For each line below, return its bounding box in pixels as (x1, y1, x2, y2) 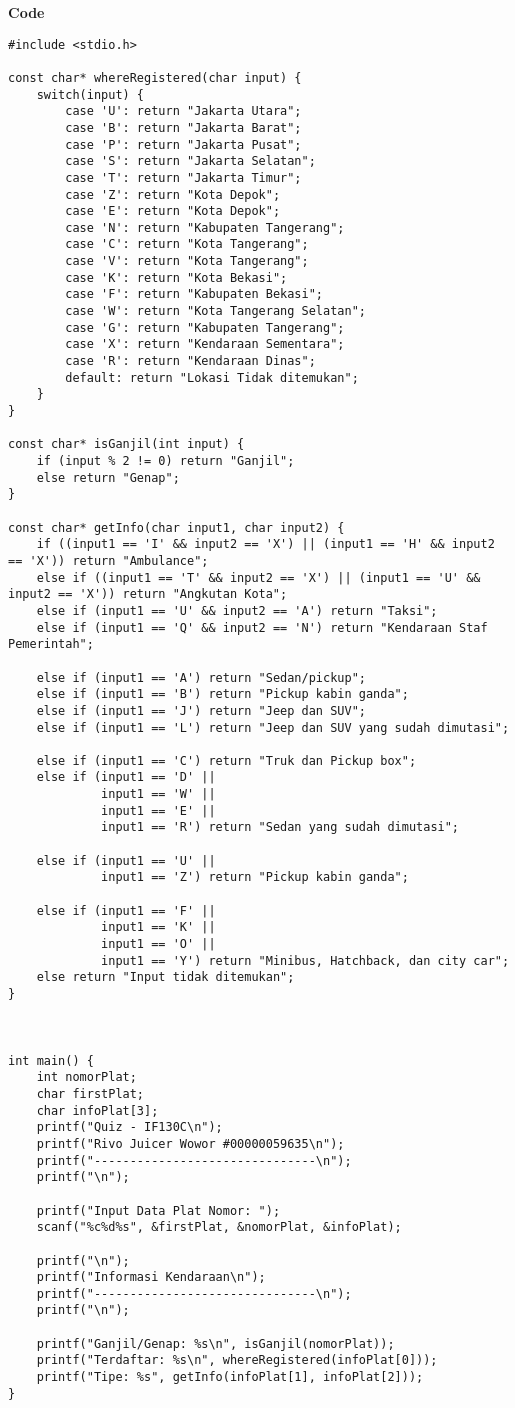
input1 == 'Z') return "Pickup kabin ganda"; (101, 870, 409, 885)
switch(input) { (36, 87, 145, 102)
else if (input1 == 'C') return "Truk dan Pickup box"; (36, 753, 417, 768)
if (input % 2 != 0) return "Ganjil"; (36, 454, 295, 468)
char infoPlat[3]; (36, 1103, 159, 1118)
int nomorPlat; (36, 1070, 137, 1085)
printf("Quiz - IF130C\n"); (36, 1120, 223, 1135)
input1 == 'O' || (101, 937, 216, 952)
